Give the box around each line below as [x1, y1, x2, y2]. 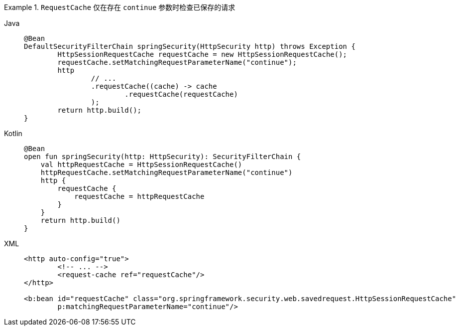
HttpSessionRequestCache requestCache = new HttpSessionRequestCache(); [57, 50, 347, 58]
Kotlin [4, 129, 22, 138]
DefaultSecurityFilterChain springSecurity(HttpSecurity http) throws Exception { [24, 42, 355, 50]
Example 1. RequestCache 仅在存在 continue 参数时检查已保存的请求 [4, 3, 235, 11]
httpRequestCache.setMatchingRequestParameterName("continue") [40, 168, 293, 176]
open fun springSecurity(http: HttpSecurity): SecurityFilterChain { [24, 153, 301, 161]
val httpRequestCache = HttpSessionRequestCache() [40, 161, 242, 168]
